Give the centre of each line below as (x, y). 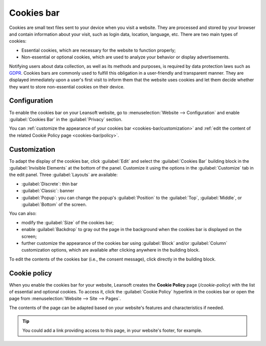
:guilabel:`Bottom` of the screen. (54, 204)
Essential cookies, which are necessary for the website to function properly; (99, 50)
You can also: (23, 213)
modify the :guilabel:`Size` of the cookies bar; (68, 222)
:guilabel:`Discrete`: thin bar (50, 184)
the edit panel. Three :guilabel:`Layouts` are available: (64, 175)
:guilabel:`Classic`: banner (48, 191)
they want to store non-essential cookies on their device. (67, 86)
